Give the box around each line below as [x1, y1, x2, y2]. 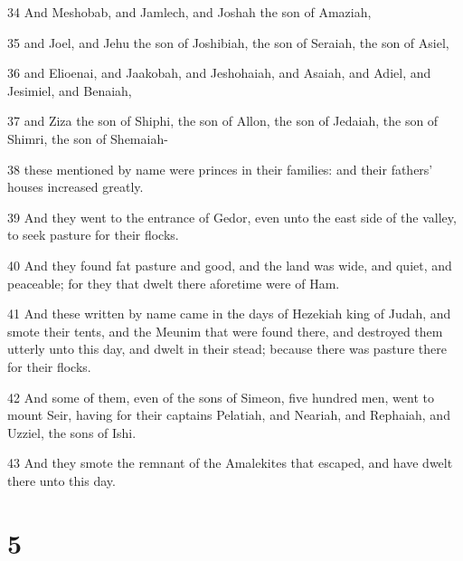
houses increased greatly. [7, 177, 144, 196]
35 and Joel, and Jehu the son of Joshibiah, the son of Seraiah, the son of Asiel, [7, 33, 449, 52]
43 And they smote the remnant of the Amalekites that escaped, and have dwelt [7, 453, 453, 472]
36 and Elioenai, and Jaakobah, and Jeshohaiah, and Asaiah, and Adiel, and [7, 63, 431, 82]
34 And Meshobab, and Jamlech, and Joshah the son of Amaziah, [7, 3, 372, 21]
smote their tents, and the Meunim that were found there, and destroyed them [7, 321, 443, 340]
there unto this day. [7, 471, 116, 490]
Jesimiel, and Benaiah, [7, 81, 132, 100]
